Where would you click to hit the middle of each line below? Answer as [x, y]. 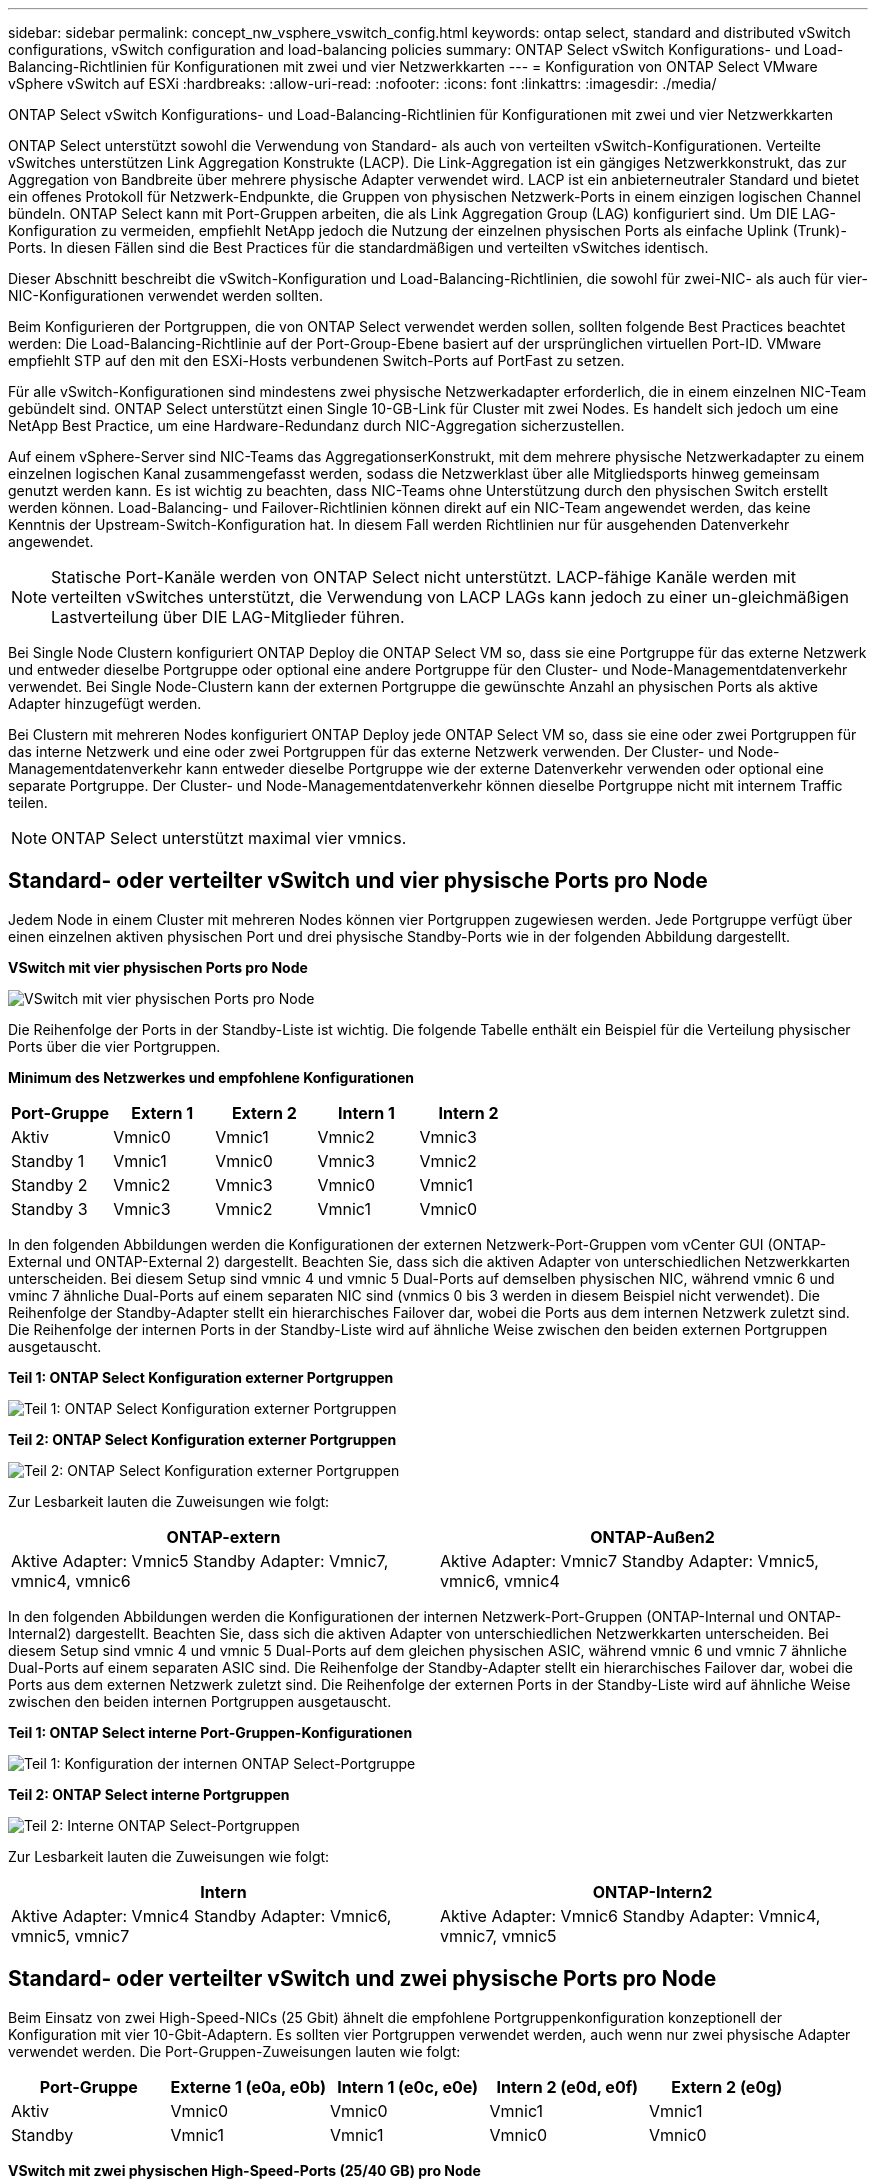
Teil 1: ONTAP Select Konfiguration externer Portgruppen [201, 1377]
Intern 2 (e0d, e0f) [567, 2086]
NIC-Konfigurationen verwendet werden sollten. [166, 295]
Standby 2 [49, 1184]
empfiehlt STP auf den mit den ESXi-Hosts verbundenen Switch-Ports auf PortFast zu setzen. [316, 360]
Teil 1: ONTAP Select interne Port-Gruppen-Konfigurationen [210, 1732]
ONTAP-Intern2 [652, 1891]
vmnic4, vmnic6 [71, 1580]
